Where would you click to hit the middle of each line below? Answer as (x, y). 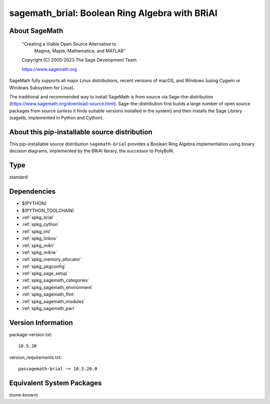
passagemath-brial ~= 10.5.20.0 (58, 369)
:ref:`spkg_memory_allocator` (52, 259)
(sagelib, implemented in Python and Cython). (56, 118)
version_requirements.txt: (35, 357)
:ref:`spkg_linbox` (39, 238)
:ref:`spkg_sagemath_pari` (48, 308)
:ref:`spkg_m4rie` (39, 252)
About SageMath (36, 31)
